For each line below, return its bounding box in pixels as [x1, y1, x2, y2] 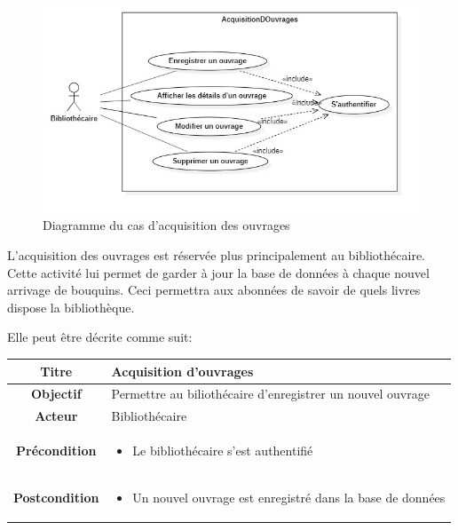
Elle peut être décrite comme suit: [7, 328, 193, 346]
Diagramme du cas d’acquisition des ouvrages [43, 216, 290, 234]
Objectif [30, 384, 82, 403]
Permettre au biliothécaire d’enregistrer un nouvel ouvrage [111, 384, 430, 403]
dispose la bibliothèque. [7, 297, 135, 316]
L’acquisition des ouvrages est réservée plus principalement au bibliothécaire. [7, 246, 426, 265]
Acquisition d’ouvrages [111, 361, 254, 380]
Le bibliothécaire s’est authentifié [132, 441, 313, 460]
